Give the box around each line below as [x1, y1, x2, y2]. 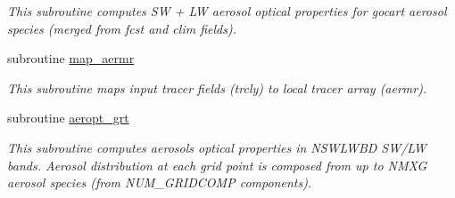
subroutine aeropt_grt [7, 108, 129, 127]
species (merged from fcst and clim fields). [7, 19, 236, 37]
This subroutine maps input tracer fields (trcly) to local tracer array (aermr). [7, 78, 427, 97]
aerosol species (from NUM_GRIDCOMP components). [7, 173, 312, 192]
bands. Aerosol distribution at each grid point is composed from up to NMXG [7, 155, 427, 174]
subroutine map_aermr [7, 49, 135, 67]
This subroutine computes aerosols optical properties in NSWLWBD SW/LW [7, 138, 426, 156]
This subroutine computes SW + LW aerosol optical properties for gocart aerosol [7, 2, 447, 20]
